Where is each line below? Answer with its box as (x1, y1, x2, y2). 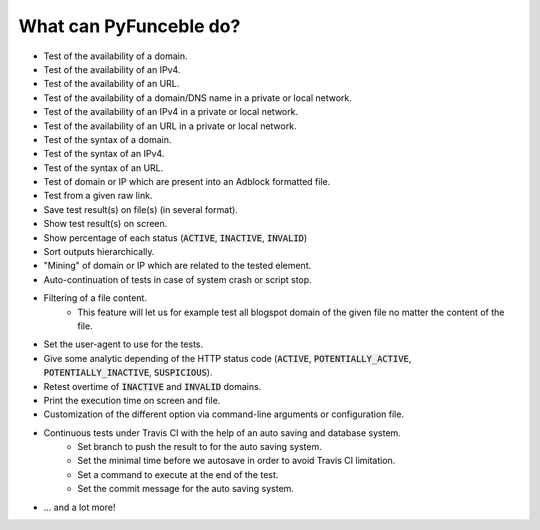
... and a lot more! (43, 501, 116, 513)
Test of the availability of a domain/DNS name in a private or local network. (43, 91, 352, 104)
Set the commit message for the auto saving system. (77, 483, 295, 495)
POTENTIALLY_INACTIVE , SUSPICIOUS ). (43, 366, 213, 379)
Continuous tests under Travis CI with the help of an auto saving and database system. (43, 426, 402, 439)
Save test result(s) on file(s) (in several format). (43, 203, 239, 215)
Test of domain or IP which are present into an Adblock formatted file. (43, 176, 331, 188)
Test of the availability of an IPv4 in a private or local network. (43, 106, 299, 118)
